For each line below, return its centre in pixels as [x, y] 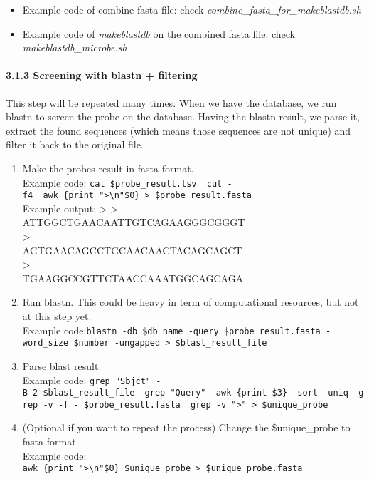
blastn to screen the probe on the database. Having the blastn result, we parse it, [183, 117]
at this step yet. [57, 316]
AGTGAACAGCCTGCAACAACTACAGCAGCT [132, 250]
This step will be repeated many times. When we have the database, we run [171, 102]
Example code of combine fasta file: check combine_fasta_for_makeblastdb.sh [192, 9]
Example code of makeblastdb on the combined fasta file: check [159, 33]
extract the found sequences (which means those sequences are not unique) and [178, 130]
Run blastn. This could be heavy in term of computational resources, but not [191, 302]
